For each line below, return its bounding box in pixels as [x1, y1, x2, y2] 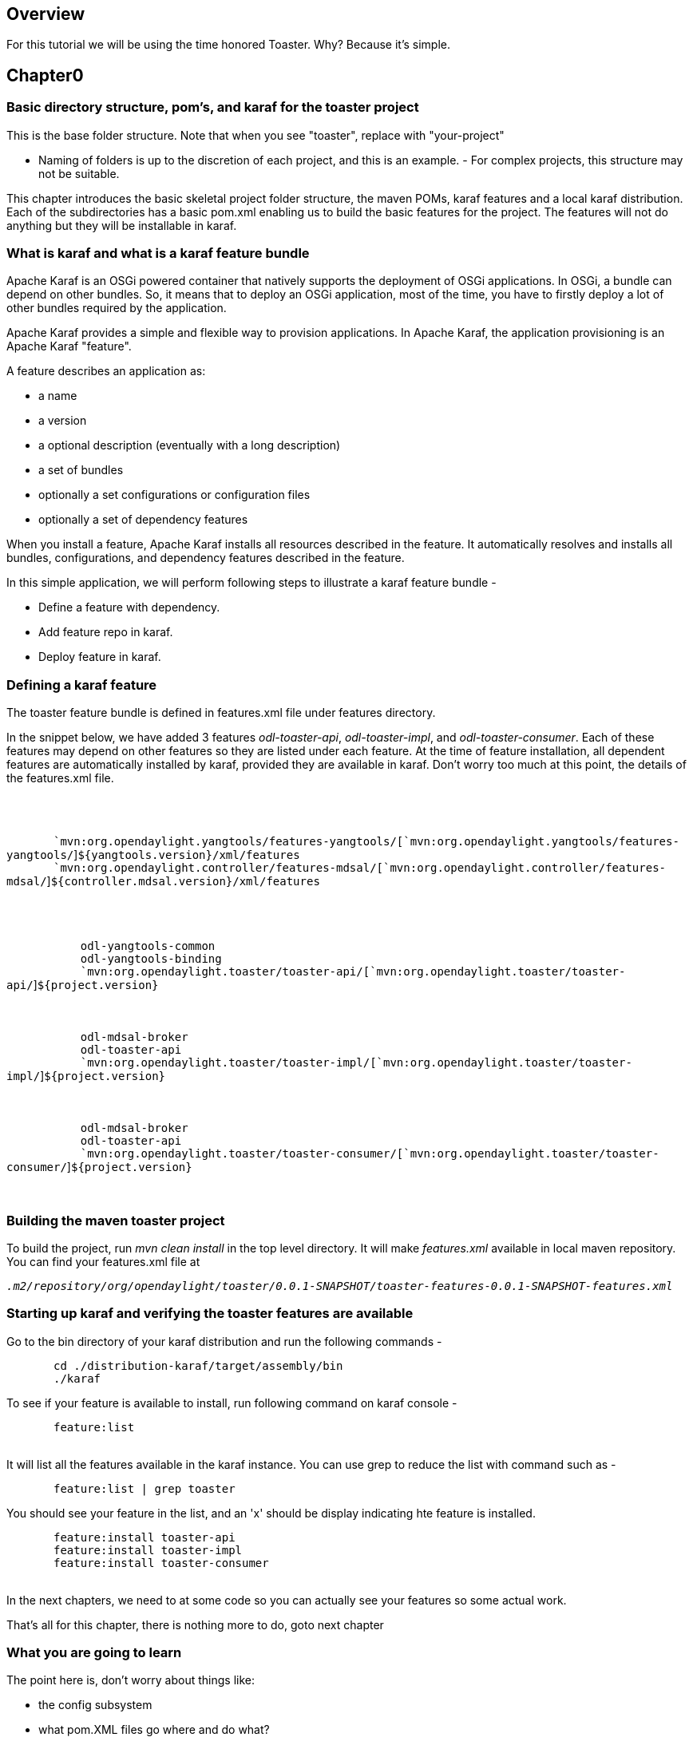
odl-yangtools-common [80, 940, 216, 953]
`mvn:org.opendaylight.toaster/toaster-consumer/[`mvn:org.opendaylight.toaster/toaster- [80, 1147, 659, 1161]
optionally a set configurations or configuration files [38, 488, 311, 502]
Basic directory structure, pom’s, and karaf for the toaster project [6, 99, 419, 116]
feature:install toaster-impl [53, 1543, 243, 1557]
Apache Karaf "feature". [6, 339, 132, 354]
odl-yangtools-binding [80, 952, 222, 966]
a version [38, 413, 87, 428]
